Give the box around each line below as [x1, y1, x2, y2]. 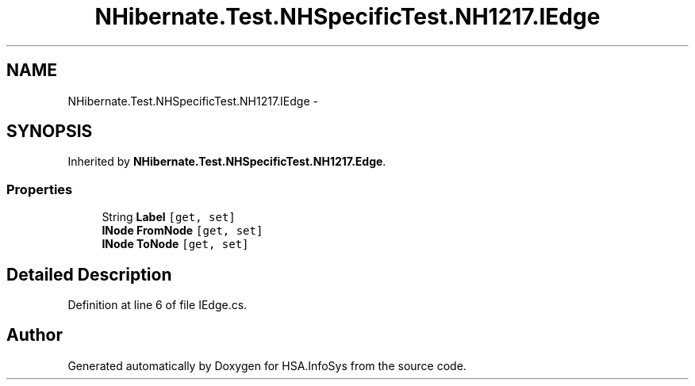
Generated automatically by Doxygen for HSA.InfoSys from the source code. [67, 358, 467, 373]
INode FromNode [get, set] [102, 224, 263, 238]
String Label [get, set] [102, 210, 236, 224]
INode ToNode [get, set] [102, 237, 249, 251]
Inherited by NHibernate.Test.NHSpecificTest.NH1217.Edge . [67, 155, 386, 169]
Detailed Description [6, 264, 172, 285]
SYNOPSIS [6, 121, 93, 142]
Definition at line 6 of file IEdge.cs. [67, 298, 248, 312]
